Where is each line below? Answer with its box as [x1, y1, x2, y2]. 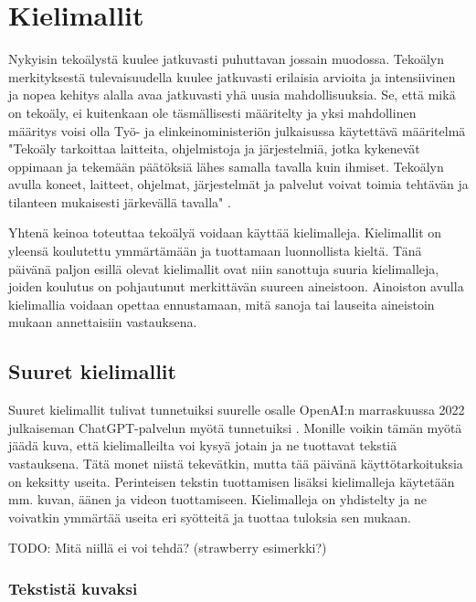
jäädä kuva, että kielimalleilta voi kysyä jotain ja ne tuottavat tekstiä [8, 436, 397, 455]
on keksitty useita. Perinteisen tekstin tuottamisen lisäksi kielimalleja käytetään [8, 471, 455, 491]
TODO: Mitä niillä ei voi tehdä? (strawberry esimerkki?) [8, 538, 327, 557]
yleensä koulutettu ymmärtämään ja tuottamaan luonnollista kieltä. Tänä [8, 241, 422, 260]
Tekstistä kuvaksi [8, 576, 138, 599]
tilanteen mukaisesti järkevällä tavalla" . [8, 192, 231, 211]
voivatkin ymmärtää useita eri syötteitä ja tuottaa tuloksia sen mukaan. [8, 507, 411, 526]
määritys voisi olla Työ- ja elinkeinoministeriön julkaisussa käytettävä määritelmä [8, 121, 466, 140]
